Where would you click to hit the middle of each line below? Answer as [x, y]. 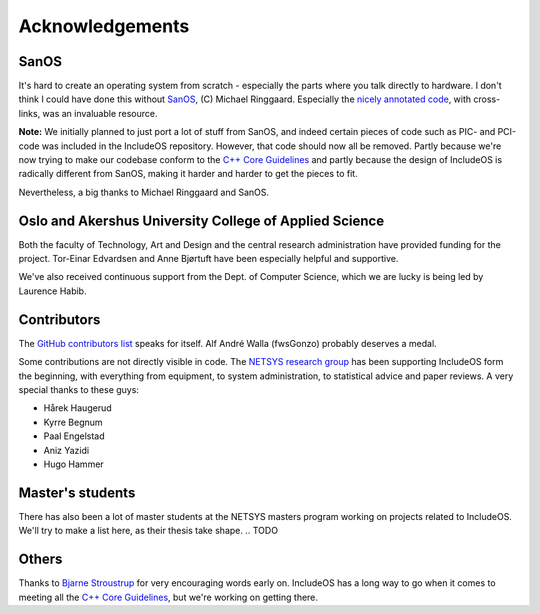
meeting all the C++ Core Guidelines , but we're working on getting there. [168, 597]
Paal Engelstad [74, 436]
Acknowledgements [104, 26]
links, [29, 113]
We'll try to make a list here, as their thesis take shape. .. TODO [148, 531]
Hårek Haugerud [77, 408]
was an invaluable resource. [100, 113]
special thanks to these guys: [79, 389]
